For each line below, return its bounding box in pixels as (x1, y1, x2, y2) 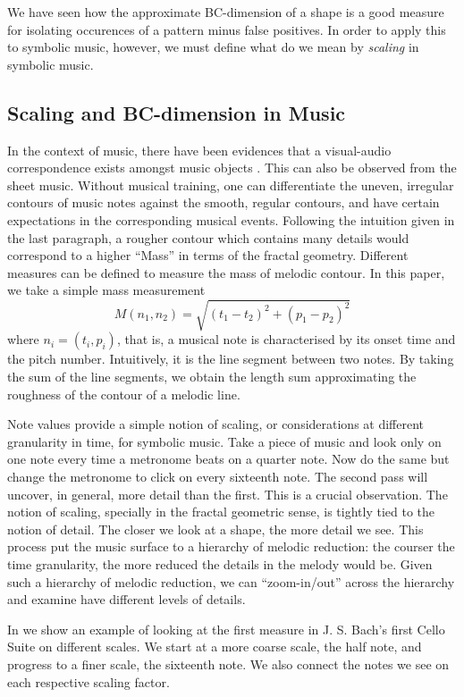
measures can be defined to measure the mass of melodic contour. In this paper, (7, 263, 445, 281)
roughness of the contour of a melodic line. (7, 384, 240, 403)
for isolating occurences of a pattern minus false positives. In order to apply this (7, 20, 446, 38)
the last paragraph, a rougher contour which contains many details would (7, 228, 409, 247)
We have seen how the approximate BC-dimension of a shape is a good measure (7, 3, 444, 21)
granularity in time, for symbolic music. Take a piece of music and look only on (7, 432, 442, 450)
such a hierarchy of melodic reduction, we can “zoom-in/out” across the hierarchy (7, 572, 455, 591)
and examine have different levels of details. (7, 590, 246, 609)
